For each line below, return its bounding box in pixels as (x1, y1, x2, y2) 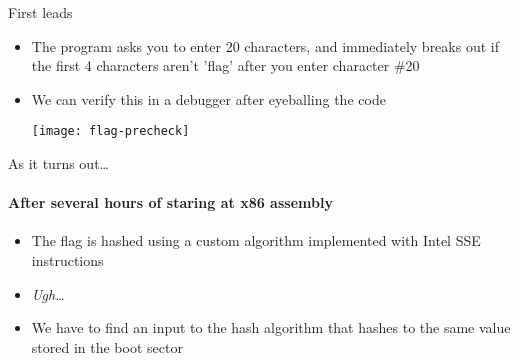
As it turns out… (8, 153, 109, 174)
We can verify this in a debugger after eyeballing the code (31, 88, 386, 109)
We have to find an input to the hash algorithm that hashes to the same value (31, 317, 511, 338)
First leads (8, 2, 73, 22)
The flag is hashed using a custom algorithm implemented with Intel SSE (31, 230, 481, 251)
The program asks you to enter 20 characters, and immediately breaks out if (31, 35, 499, 56)
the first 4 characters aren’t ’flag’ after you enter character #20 (31, 55, 420, 76)
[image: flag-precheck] (31, 124, 190, 139)
